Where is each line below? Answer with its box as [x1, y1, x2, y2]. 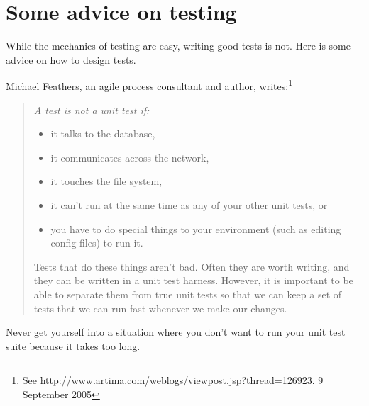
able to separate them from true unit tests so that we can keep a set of [33, 286, 342, 301]
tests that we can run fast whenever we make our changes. [33, 300, 287, 315]
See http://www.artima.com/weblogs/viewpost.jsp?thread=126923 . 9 [22, 373, 324, 388]
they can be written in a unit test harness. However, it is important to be [33, 273, 353, 288]
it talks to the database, [50, 126, 155, 141]
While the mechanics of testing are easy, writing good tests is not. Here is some [6, 38, 351, 53]
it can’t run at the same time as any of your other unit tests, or [50, 197, 328, 212]
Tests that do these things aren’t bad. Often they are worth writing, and [33, 259, 350, 274]
